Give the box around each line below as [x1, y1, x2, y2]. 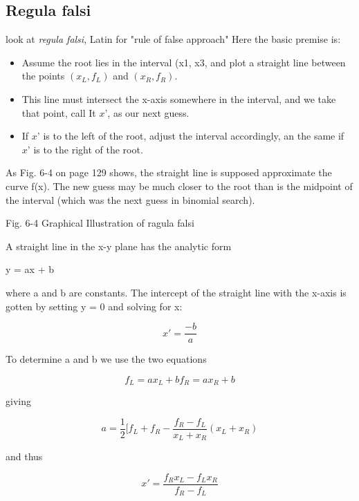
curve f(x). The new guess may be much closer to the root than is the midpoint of [6, 178, 353, 193]
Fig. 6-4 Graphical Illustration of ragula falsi [6, 216, 194, 230]
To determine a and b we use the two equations [6, 352, 207, 366]
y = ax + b [6, 262, 54, 276]
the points [21, 68, 65, 83]
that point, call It [21, 105, 96, 120]
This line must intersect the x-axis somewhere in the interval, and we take [21, 91, 336, 106]
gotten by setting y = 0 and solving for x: [6, 299, 183, 313]
